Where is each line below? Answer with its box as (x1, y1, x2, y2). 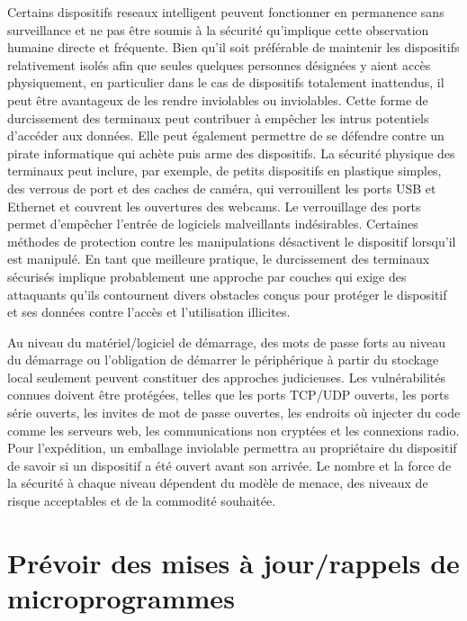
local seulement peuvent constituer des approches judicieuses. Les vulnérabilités (7, 367, 446, 386)
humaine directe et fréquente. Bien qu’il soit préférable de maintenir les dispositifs (7, 38, 460, 57)
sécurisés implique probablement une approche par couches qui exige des (7, 266, 407, 285)
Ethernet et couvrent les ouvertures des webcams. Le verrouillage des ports (7, 196, 421, 215)
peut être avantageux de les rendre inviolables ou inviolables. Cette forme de (7, 90, 428, 109)
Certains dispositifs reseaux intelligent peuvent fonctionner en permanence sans (7, 3, 445, 21)
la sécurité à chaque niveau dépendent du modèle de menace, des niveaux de (7, 473, 428, 492)
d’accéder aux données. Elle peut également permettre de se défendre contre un (7, 126, 445, 145)
